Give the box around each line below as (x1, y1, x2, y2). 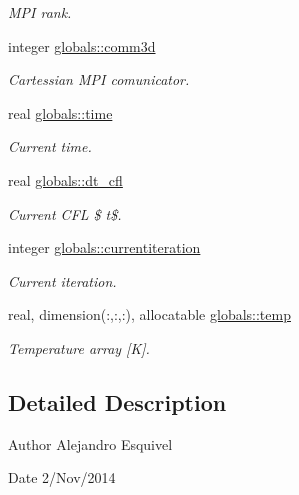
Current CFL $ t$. (8, 203, 122, 224)
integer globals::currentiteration (8, 237, 201, 258)
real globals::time (8, 102, 113, 123)
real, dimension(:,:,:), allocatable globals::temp (8, 304, 291, 325)
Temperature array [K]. (8, 337, 150, 358)
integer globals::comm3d (8, 35, 156, 56)
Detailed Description (8, 386, 227, 417)
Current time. (8, 136, 92, 157)
